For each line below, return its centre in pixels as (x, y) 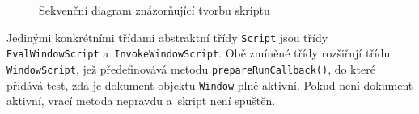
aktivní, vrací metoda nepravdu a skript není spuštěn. (141, 101)
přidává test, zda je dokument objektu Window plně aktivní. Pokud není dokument (210, 84)
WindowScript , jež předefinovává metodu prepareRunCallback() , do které (191, 68)
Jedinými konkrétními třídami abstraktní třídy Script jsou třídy (167, 37)
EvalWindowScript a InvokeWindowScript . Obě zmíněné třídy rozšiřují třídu (199, 53)
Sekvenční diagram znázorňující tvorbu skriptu (154, 10)
